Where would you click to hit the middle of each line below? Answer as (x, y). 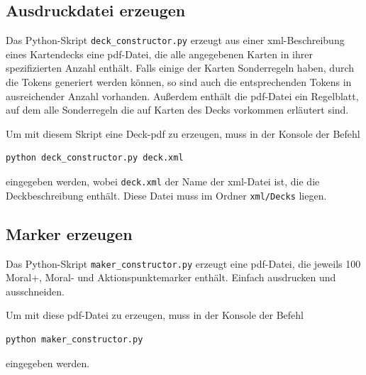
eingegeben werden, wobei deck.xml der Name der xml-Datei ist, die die (163, 181)
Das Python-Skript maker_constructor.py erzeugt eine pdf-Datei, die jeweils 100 (183, 263)
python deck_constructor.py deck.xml (95, 158)
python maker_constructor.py (74, 339)
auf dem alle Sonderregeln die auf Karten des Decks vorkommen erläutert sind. (177, 110)
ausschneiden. (35, 291)
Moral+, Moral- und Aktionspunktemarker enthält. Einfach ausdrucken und (171, 277)
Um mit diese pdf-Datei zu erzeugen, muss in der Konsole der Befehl (155, 315)
